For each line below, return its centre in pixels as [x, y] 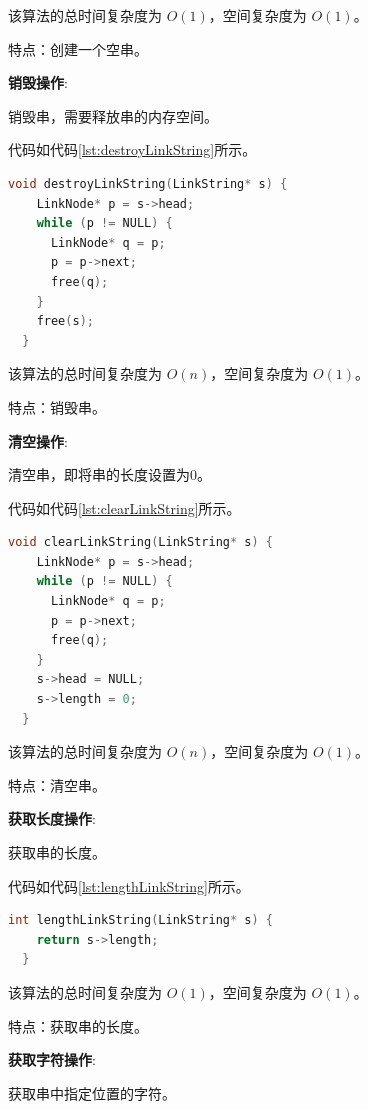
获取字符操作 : [52, 1059]
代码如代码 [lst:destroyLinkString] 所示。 [132, 149]
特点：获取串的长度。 [78, 1025]
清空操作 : [38, 440]
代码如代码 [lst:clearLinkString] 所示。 [124, 507]
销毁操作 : [38, 82]
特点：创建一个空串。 [78, 48]
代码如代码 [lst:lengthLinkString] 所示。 [129, 885]
